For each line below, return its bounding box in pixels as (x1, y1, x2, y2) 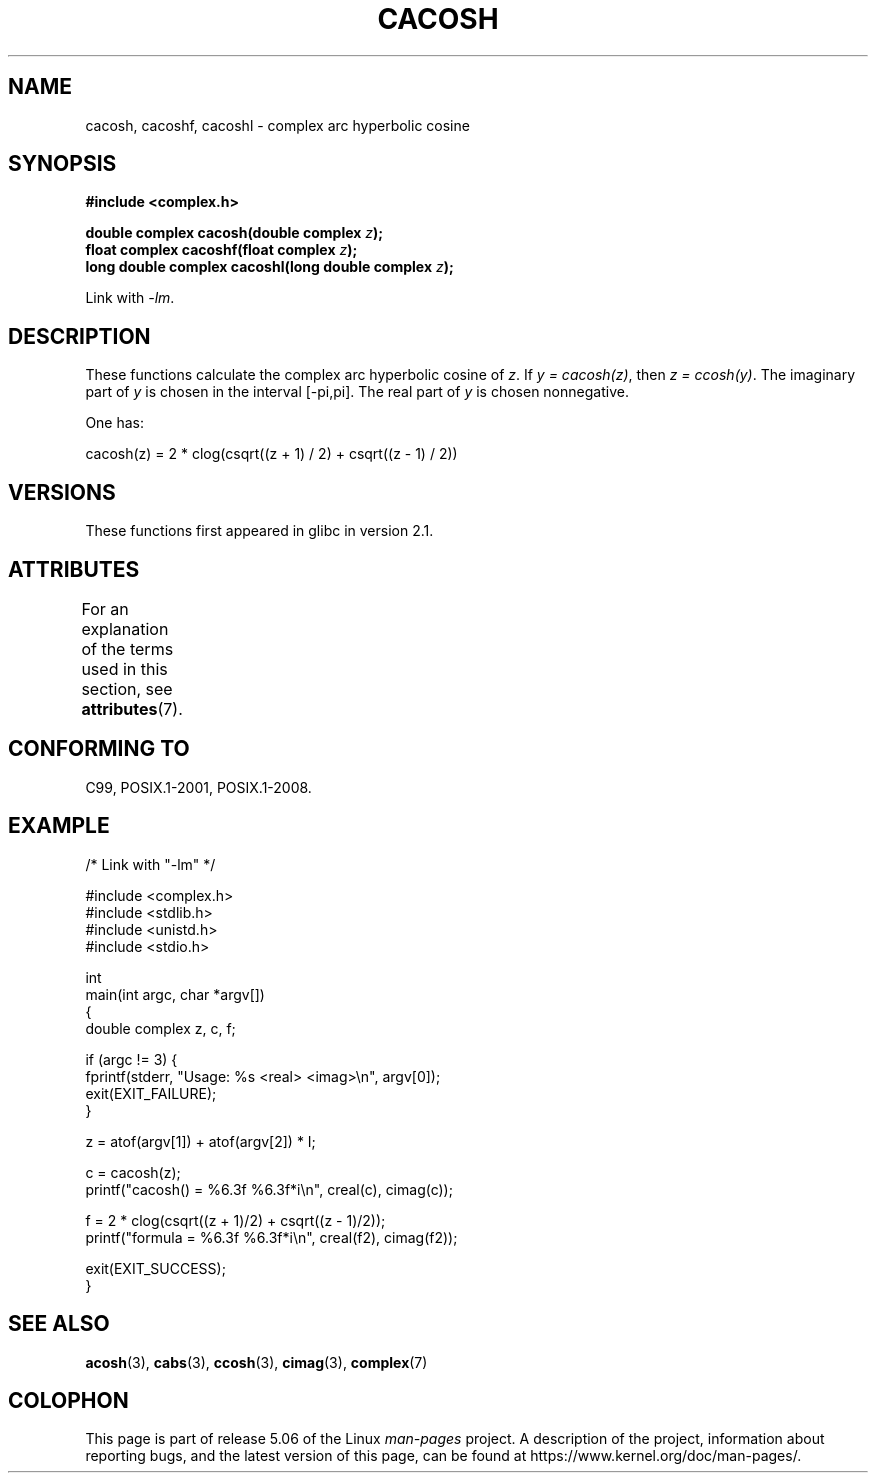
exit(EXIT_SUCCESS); (85, 1259, 226, 1277)
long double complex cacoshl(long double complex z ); (85, 258, 454, 276)
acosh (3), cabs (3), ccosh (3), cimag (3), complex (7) (85, 1353, 428, 1371)
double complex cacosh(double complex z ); (85, 224, 384, 242)
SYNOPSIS (8, 151, 117, 177)
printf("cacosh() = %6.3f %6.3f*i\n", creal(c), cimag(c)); (85, 1180, 453, 1198)
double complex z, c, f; (85, 1019, 236, 1037)
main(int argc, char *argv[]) (85, 985, 265, 1003)
